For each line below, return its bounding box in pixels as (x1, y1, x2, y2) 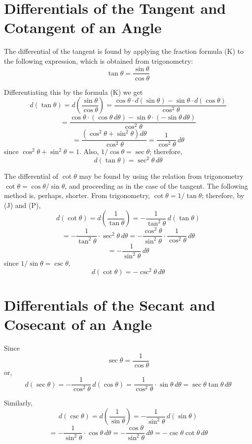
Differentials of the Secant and (4, 295, 216, 315)
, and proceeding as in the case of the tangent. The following (65, 180, 248, 191)
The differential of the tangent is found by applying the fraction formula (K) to (4, 46, 244, 56)
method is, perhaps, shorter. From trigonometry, (4, 190, 150, 201)
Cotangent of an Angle (4, 17, 162, 38)
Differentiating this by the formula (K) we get (4, 86, 143, 97)
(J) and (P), (4, 200, 41, 210)
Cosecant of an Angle (4, 314, 152, 334)
